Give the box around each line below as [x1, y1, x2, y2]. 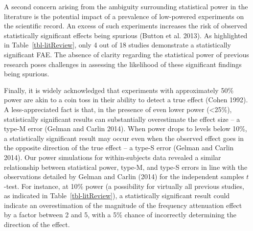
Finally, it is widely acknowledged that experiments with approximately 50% [4, 85, 234, 95]
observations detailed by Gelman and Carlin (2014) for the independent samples [4, 171, 244, 182]
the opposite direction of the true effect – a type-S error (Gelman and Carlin [4, 142, 234, 153]
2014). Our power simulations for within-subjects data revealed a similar [4, 152, 221, 162]
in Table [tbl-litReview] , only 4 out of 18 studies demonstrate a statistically [4, 40, 231, 50]
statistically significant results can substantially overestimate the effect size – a [4, 114, 240, 124]
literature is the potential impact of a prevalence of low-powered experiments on [4, 11, 244, 21]
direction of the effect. [4, 219, 70, 230]
